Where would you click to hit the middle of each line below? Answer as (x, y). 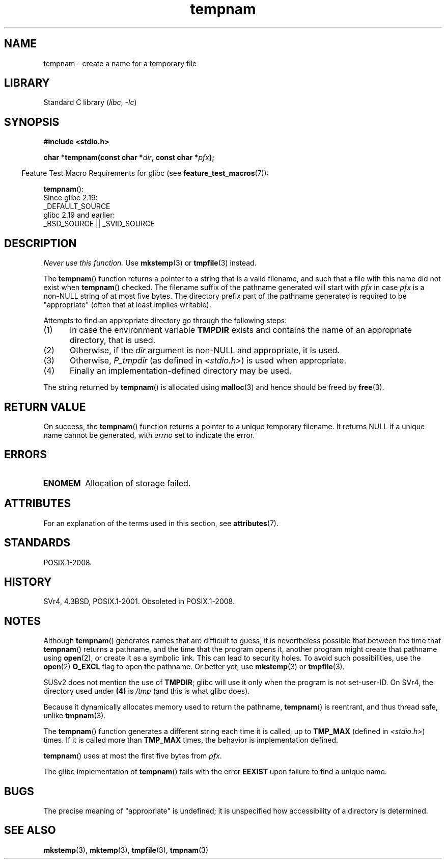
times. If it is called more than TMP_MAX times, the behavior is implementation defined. (191, 740)
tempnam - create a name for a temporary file (120, 63)
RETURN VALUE (45, 407)
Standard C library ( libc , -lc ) (90, 102)
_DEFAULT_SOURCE (77, 206)
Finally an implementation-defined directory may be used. (180, 371)
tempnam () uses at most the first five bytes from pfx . (133, 756)
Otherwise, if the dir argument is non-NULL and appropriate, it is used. (205, 350)
